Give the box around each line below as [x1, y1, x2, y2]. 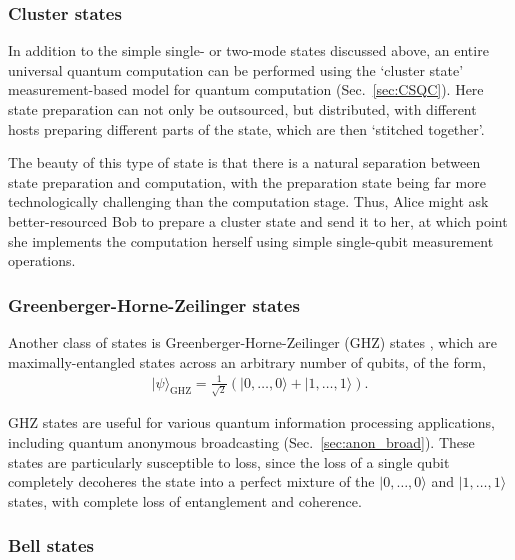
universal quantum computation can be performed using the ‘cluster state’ [8, 59, 464, 80]
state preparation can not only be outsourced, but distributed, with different [8, 99, 477, 119]
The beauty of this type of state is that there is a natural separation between [8, 152, 481, 173]
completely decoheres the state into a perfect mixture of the [8, 471, 375, 492]
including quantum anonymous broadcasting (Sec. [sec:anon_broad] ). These [8, 432, 475, 452]
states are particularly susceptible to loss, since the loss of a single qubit [8, 451, 450, 472]
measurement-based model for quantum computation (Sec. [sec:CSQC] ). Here [8, 79, 484, 100]
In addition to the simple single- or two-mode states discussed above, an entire [8, 40, 489, 61]
